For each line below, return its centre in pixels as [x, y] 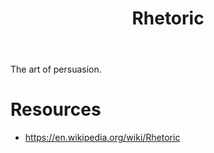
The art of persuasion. [56, 69]
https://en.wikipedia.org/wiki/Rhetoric [102, 138]
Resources [56, 109]
